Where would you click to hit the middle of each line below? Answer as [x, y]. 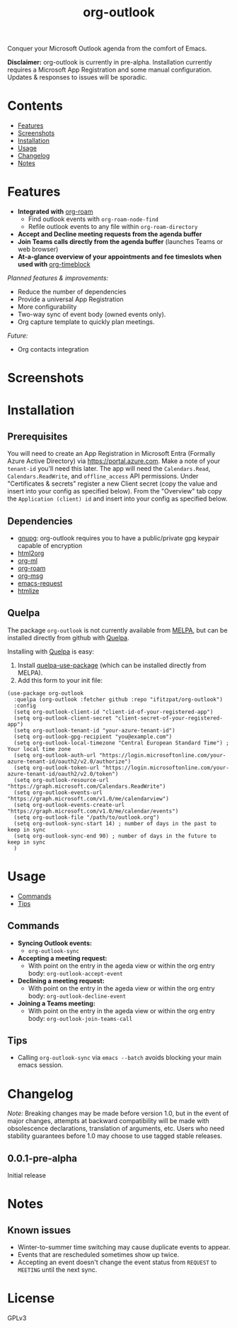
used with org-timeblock [54, 264]
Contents [35, 106]
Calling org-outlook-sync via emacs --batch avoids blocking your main [119, 1058]
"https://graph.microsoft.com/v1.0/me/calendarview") [88, 798]
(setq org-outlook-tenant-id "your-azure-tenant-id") [94, 730]
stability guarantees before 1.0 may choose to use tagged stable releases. [115, 1136]
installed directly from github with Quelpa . [68, 637]
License [31, 1299]
